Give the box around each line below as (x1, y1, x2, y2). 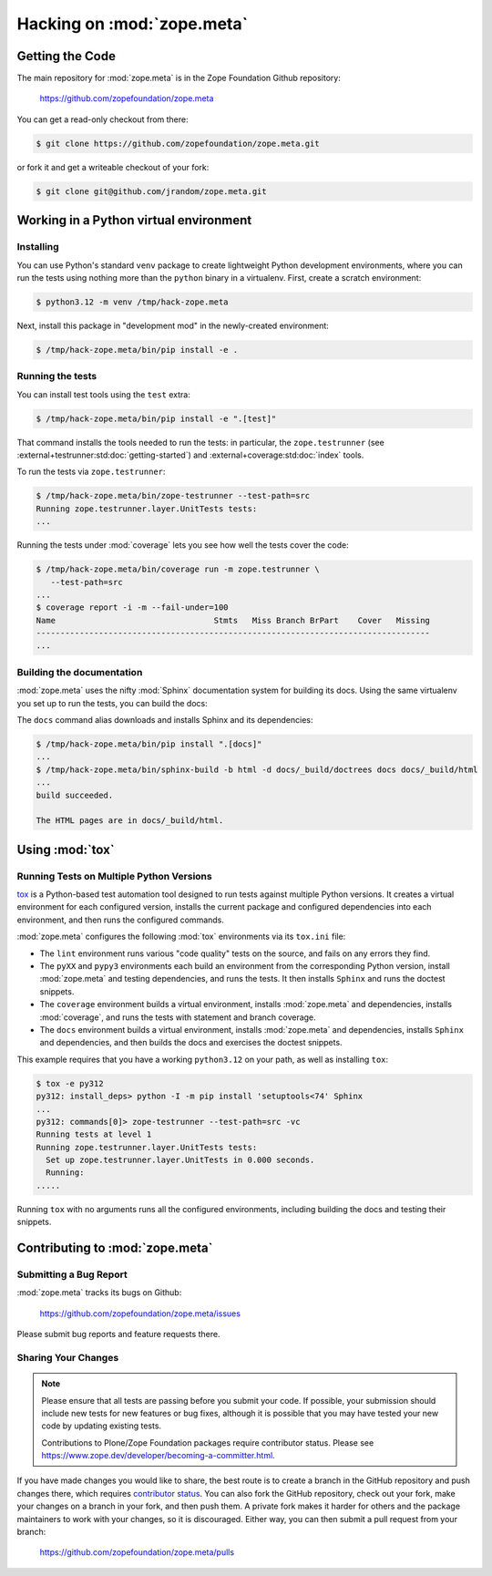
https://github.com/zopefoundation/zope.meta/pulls (39, 1547, 235, 1558)
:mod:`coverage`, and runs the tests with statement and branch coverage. (39, 1012, 316, 1023)
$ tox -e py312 (36, 1078, 104, 1088)
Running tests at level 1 (36, 1129, 152, 1139)
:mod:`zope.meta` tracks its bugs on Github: (16, 1287, 182, 1298)
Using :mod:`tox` (16, 841, 115, 857)
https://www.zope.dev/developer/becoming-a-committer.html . (41, 1450, 275, 1461)
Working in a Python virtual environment (16, 212, 252, 228)
